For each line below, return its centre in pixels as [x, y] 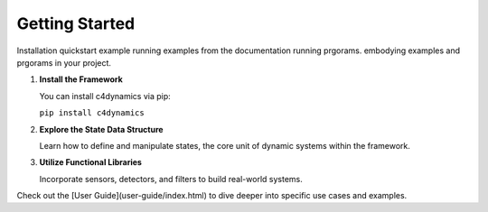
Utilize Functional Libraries [90, 162]
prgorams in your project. [64, 62]
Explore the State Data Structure [101, 129]
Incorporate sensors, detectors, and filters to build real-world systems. [171, 179]
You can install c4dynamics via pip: [105, 96]
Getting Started [76, 23]
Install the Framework [81, 79]
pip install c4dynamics [92, 113]
